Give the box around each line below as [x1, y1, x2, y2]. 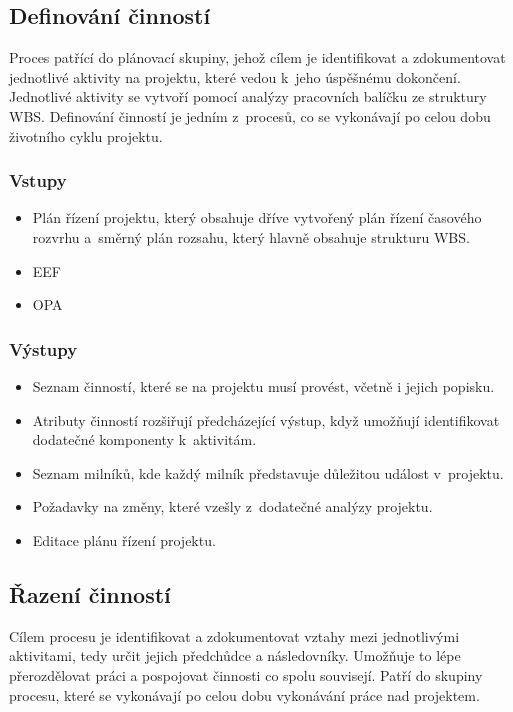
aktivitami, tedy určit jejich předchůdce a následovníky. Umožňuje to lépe [9, 645, 461, 666]
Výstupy [9, 336, 78, 361]
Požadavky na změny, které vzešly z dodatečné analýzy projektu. [32, 496, 433, 517]
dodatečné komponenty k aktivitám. [32, 429, 257, 450]
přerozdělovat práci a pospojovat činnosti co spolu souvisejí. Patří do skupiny [9, 664, 483, 685]
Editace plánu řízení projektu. [32, 529, 216, 550]
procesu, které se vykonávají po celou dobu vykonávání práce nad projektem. [9, 684, 480, 705]
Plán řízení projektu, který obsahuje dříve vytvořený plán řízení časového [32, 207, 482, 228]
